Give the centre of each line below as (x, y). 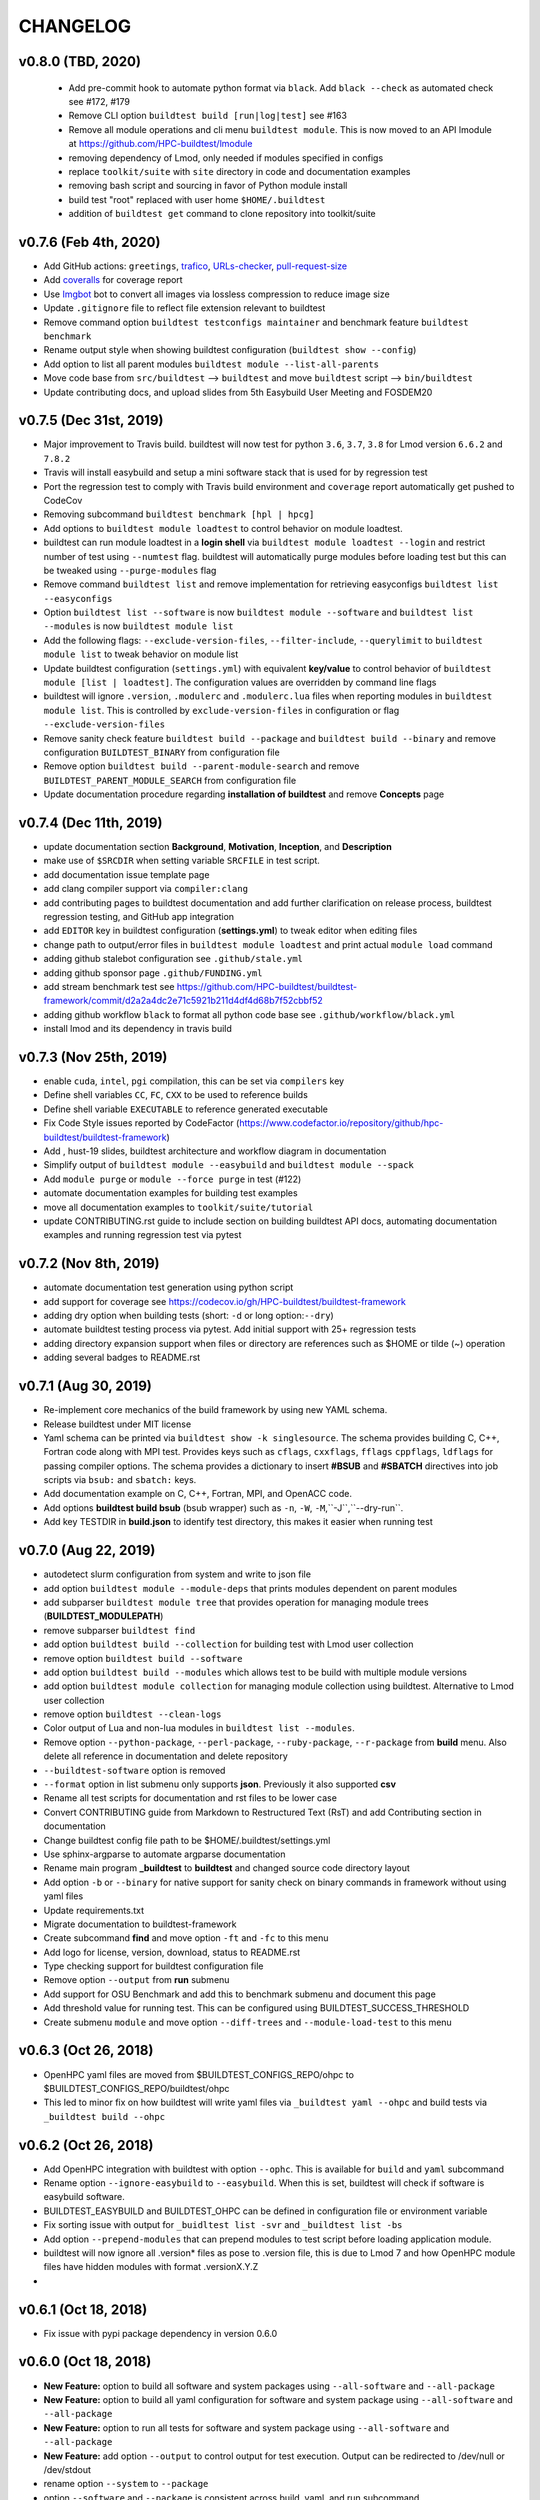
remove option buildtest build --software (143, 1658)
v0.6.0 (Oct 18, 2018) (85, 2361)
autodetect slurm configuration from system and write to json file (177, 1574)
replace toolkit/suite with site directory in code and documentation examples (239, 171)
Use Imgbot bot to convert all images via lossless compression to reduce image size (216, 294)
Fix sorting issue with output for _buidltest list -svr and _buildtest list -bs (223, 2225)
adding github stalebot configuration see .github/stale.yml (173, 959)
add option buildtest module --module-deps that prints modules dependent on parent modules (250, 1588)
